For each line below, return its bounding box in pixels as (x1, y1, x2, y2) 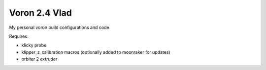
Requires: (9, 33, 29, 39)
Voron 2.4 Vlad (9, 7, 72, 18)
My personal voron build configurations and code (9, 24, 109, 30)
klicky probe (21, 42, 47, 48)
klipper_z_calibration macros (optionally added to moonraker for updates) (21, 49, 170, 55)
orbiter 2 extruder (21, 56, 58, 62)
